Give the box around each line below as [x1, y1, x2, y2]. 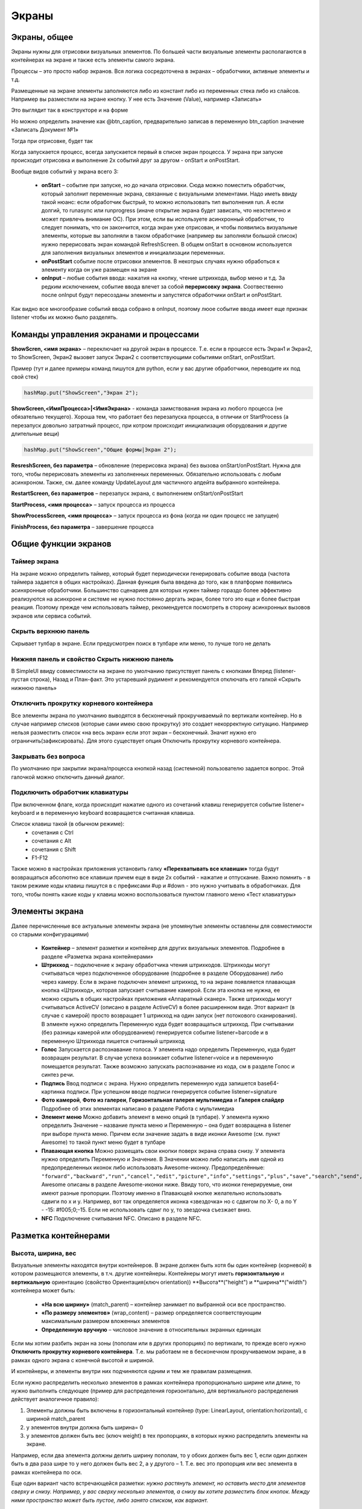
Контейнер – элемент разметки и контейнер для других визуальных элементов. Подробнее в [41, 945, 285, 952]
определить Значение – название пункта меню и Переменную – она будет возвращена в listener [41, 1121, 291, 1129]
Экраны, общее [11, 32, 74, 42]
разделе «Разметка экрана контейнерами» [41, 952, 154, 960]
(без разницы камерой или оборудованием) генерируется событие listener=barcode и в [41, 1029, 268, 1036]
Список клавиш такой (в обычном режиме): [11, 820, 125, 828]
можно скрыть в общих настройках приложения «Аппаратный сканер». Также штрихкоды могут [41, 995, 292, 1002]
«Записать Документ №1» [11, 126, 78, 133]
